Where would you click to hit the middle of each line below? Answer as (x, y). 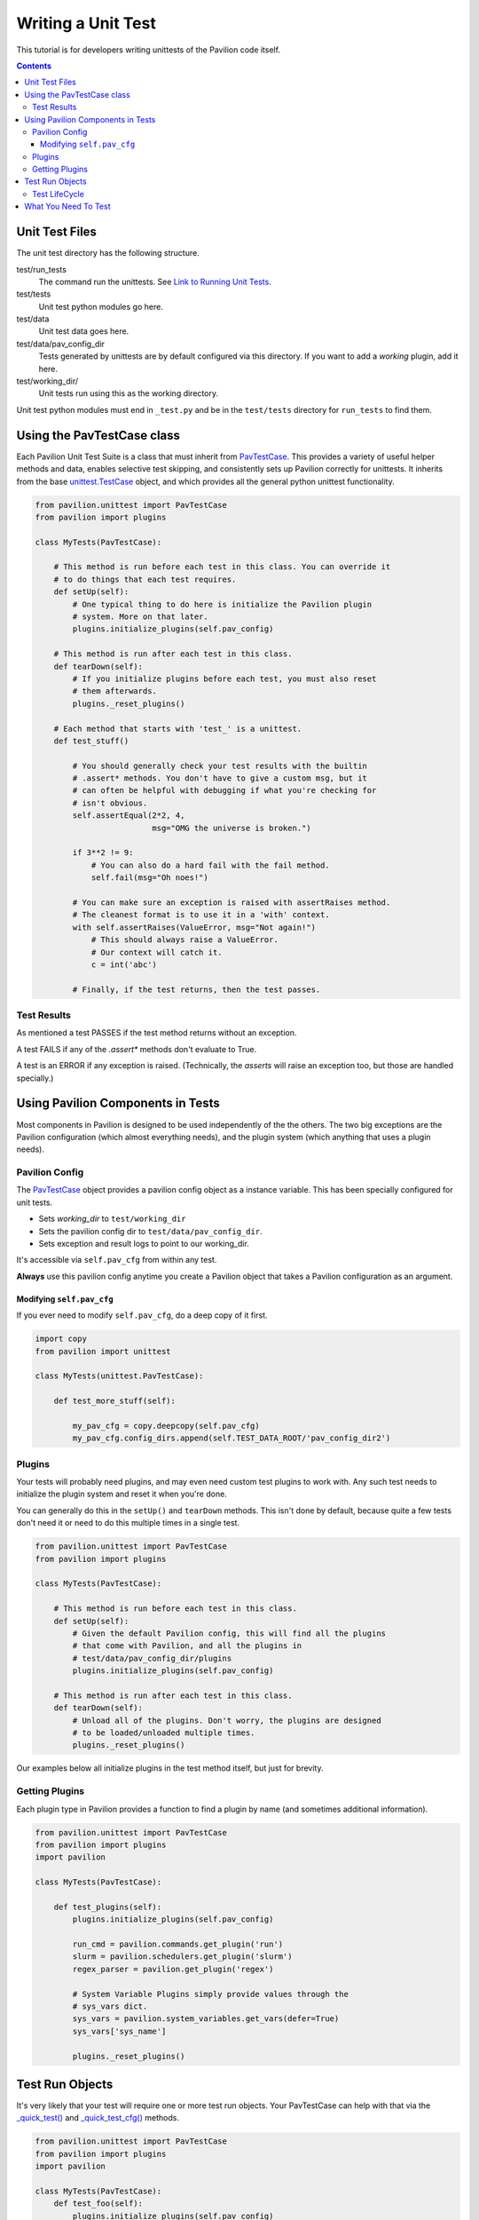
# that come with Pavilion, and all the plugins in (187, 1646)
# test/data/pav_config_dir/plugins (152, 1658)
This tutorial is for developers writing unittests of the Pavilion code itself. (149, 50)
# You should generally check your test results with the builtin (220, 765)
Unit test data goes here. (84, 331)
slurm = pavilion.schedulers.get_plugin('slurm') (182, 1957)
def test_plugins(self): (108, 1907)
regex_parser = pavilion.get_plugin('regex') (173, 1969)
